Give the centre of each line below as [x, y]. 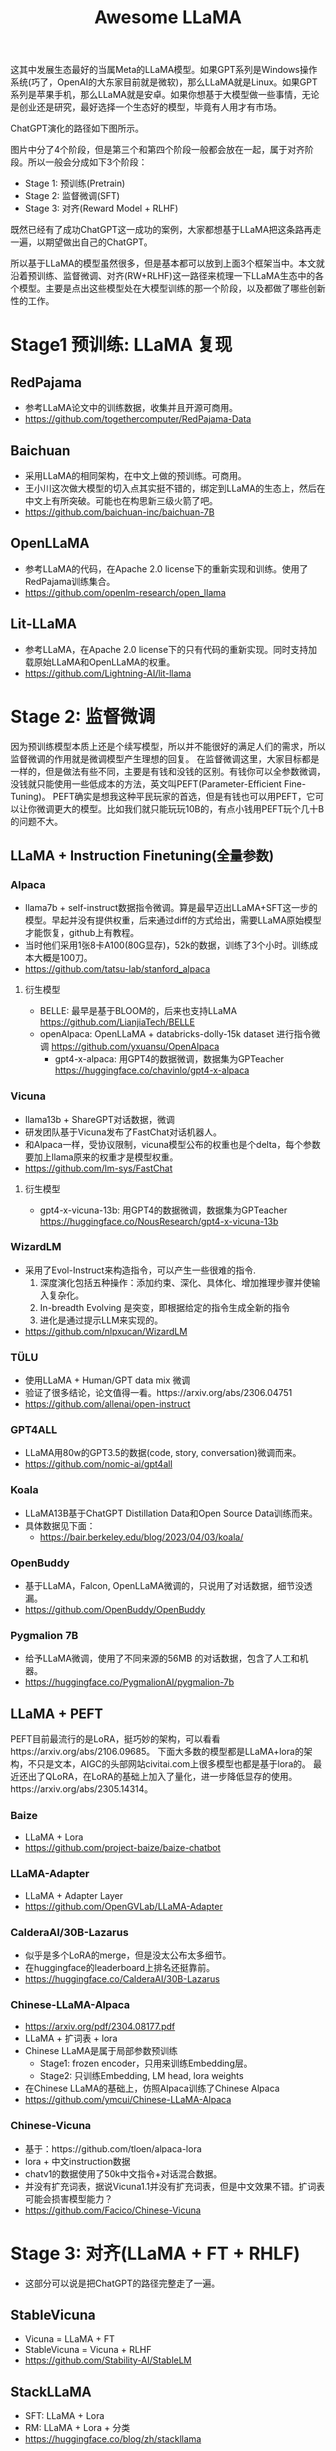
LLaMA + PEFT [57, 1713]
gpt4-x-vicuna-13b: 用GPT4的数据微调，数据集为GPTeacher [163, 1210]
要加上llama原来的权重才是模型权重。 [101, 1157]
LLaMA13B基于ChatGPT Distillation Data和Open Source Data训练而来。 [171, 1513]
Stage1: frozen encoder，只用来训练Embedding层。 [146, 2063]
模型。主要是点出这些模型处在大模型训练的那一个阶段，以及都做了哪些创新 [172, 288]
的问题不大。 [36, 821]
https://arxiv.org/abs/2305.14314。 [82, 1789]
